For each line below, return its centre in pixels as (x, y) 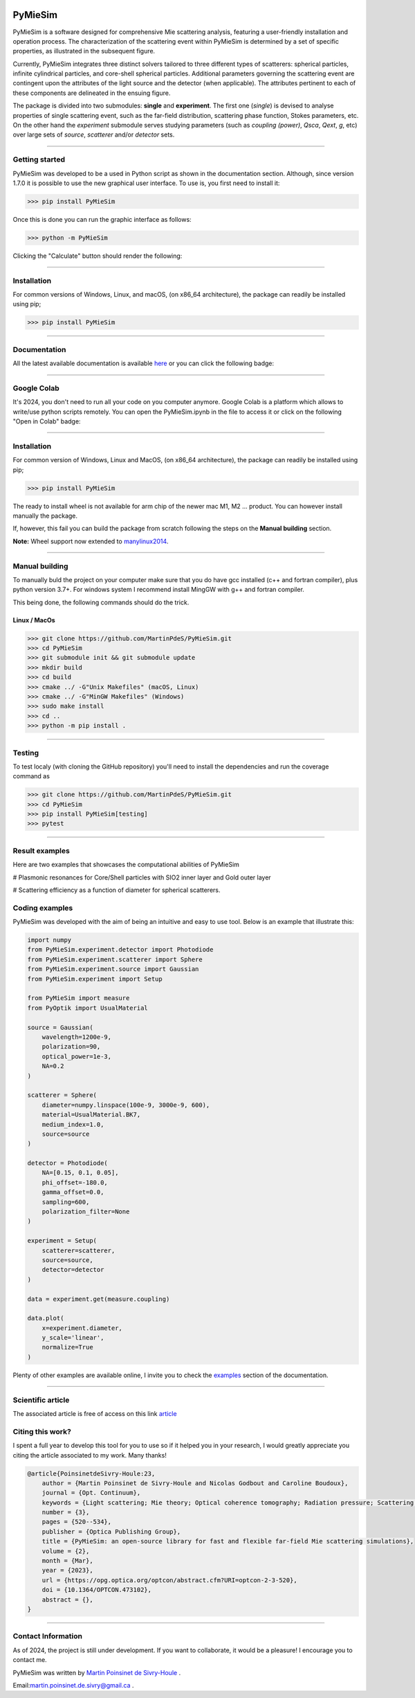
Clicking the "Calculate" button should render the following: (98, 256)
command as (31, 776)
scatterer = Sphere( (62, 1095)
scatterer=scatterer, (79, 1250)
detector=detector (73, 1270)
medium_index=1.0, (73, 1124)
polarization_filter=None (86, 1212)
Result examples (41, 850)
